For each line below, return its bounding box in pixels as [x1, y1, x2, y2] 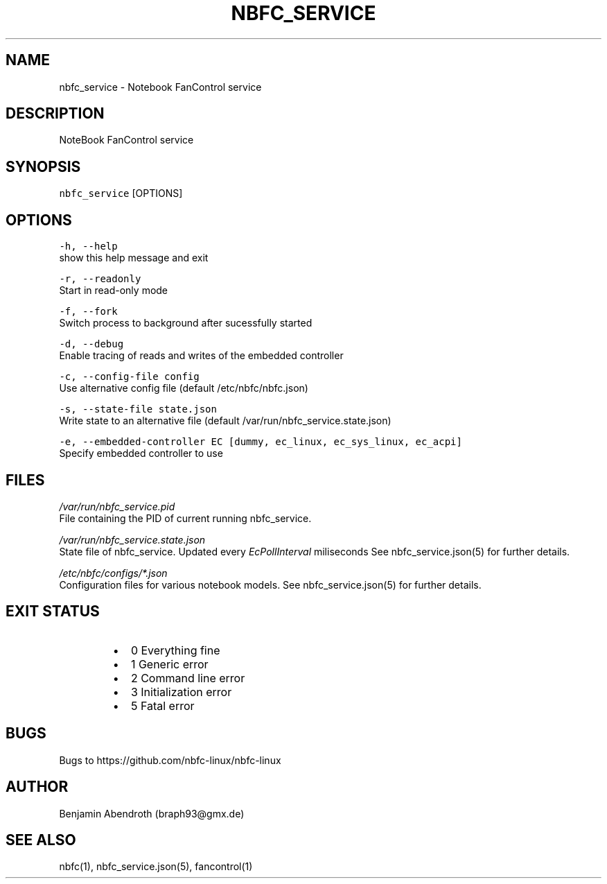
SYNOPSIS [6, 157, 81, 175]
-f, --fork [59, 306, 118, 318]
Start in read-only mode [59, 284, 168, 297]
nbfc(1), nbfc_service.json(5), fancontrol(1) [59, 860, 253, 873]
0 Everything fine [130, 643, 220, 657]
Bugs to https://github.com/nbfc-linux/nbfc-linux [59, 754, 281, 766]
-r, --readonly [59, 273, 141, 285]
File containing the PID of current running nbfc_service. [59, 512, 312, 524]
